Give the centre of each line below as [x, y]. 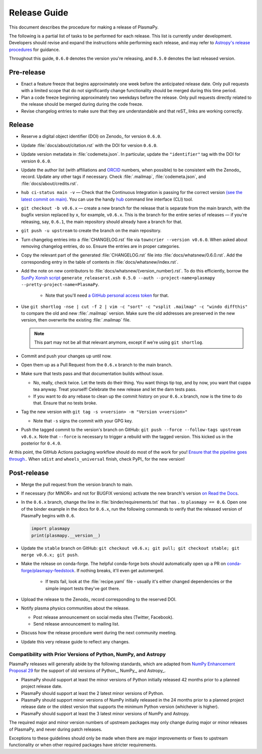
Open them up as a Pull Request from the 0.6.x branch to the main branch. [97, 365]
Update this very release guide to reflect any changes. [75, 642]
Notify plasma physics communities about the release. [75, 608]
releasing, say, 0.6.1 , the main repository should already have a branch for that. [102, 222]
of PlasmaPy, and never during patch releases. [56, 729]
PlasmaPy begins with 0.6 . [48, 516]
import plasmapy [51, 529]
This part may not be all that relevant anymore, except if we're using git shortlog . [119, 342]
